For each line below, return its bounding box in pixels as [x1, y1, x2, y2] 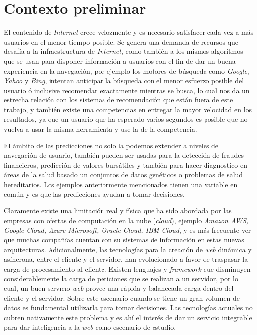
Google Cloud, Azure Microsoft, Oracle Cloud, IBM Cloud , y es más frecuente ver [4, 225, 251, 235]
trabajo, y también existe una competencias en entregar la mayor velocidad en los [4, 104, 252, 114]
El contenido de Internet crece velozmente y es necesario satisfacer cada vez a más [4, 27, 254, 37]
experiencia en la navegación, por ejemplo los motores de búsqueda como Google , [4, 65, 249, 76]
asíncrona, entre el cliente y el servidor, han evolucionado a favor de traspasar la [4, 254, 248, 264]
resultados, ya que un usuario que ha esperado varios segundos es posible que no [4, 114, 248, 124]
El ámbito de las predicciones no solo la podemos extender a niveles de [4, 140, 219, 150]
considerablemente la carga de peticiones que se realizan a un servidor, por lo [4, 273, 239, 284]
